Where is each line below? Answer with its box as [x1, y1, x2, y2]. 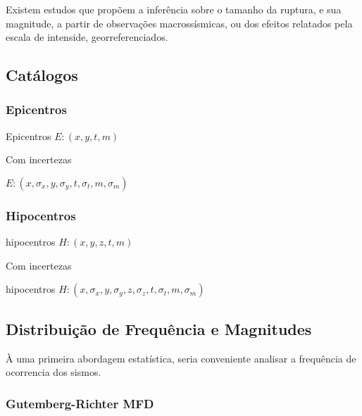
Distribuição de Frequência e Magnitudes [6, 317, 312, 339]
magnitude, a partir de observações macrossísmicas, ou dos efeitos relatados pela [6, 15, 353, 30]
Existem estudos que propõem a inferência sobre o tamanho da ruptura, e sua [6, 2, 342, 16]
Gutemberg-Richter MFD [6, 394, 154, 412]
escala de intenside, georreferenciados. [6, 30, 168, 44]
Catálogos [6, 64, 78, 86]
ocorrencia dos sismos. [6, 365, 101, 379]
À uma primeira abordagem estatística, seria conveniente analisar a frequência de [6, 351, 356, 365]
